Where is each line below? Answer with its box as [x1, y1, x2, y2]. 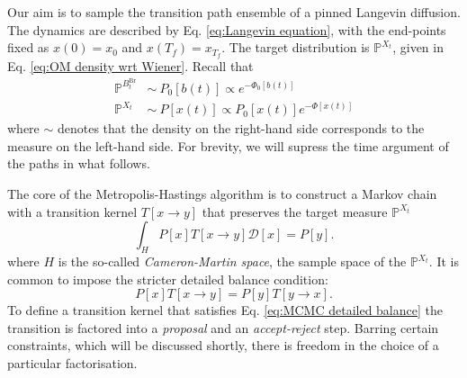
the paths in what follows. [7, 154, 150, 173]
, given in [392, 38, 444, 57]
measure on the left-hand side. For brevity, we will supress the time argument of [7, 136, 449, 155]
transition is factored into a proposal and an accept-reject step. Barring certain [7, 318, 439, 337]
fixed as [7, 38, 49, 57]
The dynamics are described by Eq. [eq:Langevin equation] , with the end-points [7, 20, 446, 39]
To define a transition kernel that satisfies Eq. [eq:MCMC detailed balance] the [7, 301, 443, 319]
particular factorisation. [7, 354, 138, 372]
